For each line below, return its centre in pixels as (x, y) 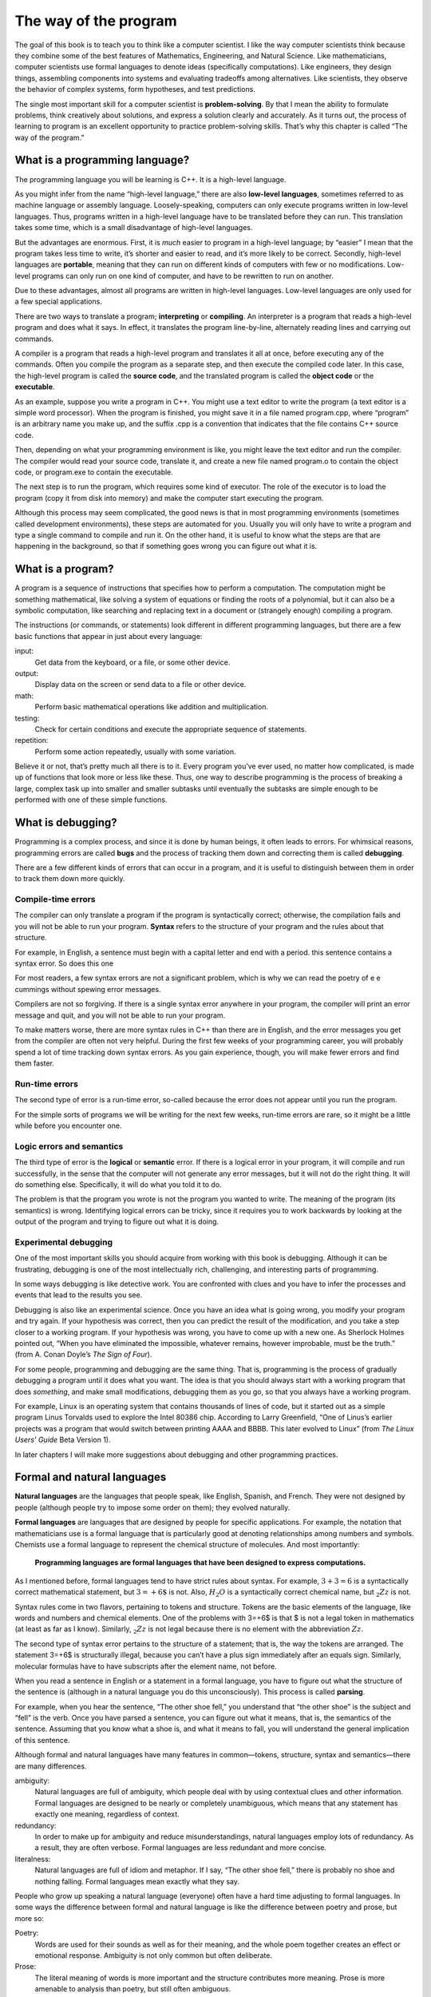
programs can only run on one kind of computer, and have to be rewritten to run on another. (183, 276)
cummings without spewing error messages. (88, 989)
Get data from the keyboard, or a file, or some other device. (132, 662)
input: (24, 651)
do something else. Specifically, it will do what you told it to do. (119, 1184)
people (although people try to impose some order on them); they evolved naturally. (152, 1507)
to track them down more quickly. (70, 879)
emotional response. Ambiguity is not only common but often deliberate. (154, 1955)
